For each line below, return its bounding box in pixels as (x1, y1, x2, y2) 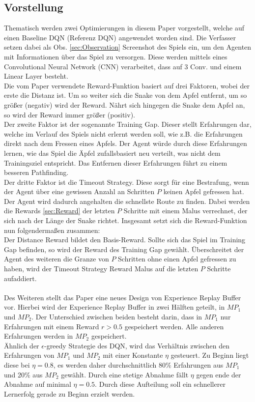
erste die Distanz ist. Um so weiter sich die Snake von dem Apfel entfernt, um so (4, 90, 247, 100)
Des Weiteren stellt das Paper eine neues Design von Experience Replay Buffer (4, 292, 241, 302)
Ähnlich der (4, 340, 39, 350)
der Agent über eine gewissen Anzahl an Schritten (4, 186, 155, 197)
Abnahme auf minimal (4, 379, 71, 389)
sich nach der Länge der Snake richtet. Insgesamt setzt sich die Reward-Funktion (4, 215, 247, 226)
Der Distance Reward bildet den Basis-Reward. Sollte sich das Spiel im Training (4, 234, 246, 245)
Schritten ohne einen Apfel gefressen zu (118, 254, 236, 264)
